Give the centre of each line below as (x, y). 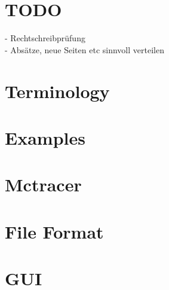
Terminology (57, 91)
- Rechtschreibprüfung (45, 38)
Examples (45, 137)
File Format (54, 231)
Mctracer (43, 184)
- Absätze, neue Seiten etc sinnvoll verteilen (84, 49)
